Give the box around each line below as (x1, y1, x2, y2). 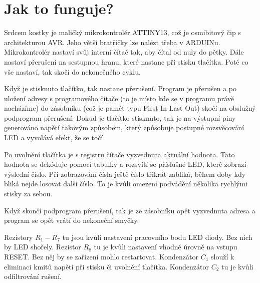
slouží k (211, 251, 234, 261)
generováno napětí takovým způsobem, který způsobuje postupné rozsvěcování (4, 122, 244, 133)
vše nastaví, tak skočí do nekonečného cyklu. (4, 66, 141, 77)
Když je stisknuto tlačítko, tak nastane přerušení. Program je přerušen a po (4, 83, 237, 94)
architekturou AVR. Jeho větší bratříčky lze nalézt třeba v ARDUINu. (4, 37, 220, 47)
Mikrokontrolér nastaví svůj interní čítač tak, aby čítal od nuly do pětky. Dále (4, 47, 244, 57)
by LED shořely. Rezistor (4, 241, 81, 252)
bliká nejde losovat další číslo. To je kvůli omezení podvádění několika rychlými (4, 178, 248, 189)
